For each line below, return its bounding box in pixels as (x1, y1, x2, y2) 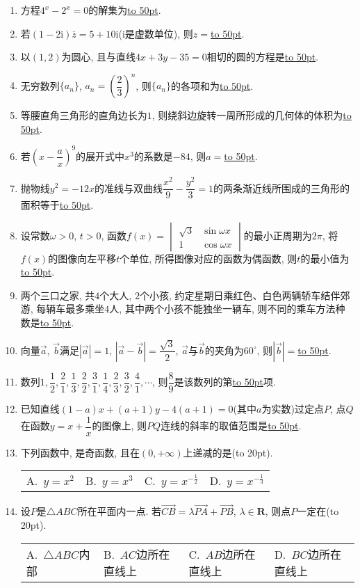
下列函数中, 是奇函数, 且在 (20, 445, 140, 459)
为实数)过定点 (261, 401, 324, 415)
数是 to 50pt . (20, 315, 74, 330)
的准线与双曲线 (94, 180, 163, 195)
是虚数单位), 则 (124, 26, 193, 40)
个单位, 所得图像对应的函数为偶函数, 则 (120, 251, 297, 265)
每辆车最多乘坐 (36, 301, 105, 316)
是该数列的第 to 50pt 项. (174, 374, 276, 389)
